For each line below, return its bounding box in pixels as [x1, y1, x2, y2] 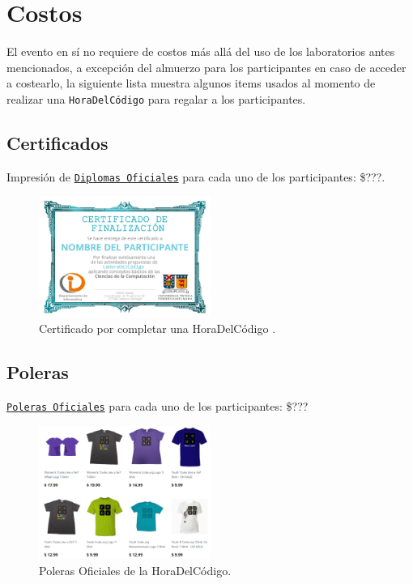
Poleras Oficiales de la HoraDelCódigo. [39, 561, 232, 578]
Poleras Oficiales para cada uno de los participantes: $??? [6, 398, 309, 415]
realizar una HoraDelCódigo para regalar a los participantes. [6, 90, 306, 107]
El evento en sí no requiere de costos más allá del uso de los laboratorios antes [6, 43, 395, 60]
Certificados [6, 130, 109, 155]
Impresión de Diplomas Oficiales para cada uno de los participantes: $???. [6, 168, 385, 185]
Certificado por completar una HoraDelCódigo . [39, 320, 276, 337]
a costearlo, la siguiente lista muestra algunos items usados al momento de [6, 75, 376, 92]
